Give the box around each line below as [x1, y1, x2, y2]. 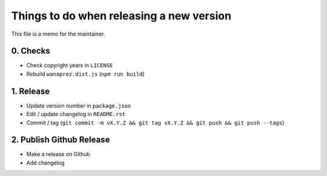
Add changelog [26, 159, 65, 166]
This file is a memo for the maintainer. [11, 30, 105, 37]
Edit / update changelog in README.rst [26, 111, 126, 118]
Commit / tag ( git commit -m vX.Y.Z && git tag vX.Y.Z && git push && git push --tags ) [26, 119, 285, 126]
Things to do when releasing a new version [11, 9, 231, 22]
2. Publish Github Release [11, 135, 110, 145]
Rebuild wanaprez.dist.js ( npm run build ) [26, 70, 145, 77]
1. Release [11, 86, 50, 96]
